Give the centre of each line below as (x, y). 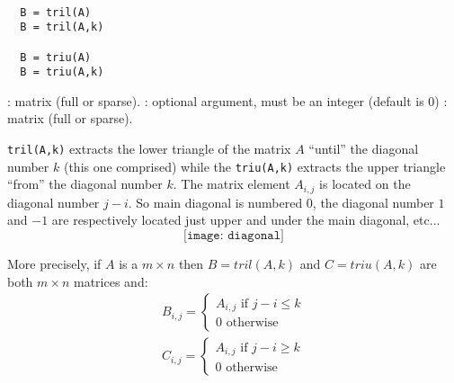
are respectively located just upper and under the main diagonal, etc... (246, 220)
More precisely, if (54, 264)
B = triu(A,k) (62, 72)
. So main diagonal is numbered (215, 202)
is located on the (365, 184)
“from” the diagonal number (85, 184)
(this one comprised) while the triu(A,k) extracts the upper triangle (254, 166)
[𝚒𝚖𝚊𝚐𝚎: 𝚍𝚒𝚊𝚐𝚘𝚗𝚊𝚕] (234, 236)
